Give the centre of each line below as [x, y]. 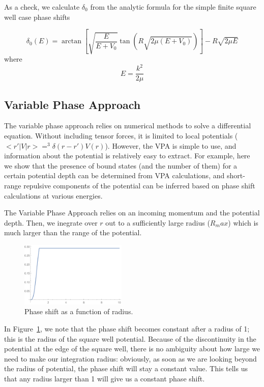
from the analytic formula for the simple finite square [173, 7]
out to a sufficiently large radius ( [158, 222]
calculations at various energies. [53, 195]
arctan [72, 42]
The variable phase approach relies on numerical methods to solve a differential [128, 126]
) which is [243, 222]
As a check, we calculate [42, 7]
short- [236, 175]
